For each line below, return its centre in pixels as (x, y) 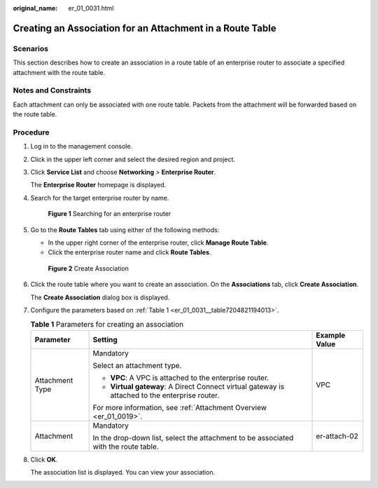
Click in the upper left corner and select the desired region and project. (133, 159)
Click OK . (44, 459)
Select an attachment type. (137, 365)
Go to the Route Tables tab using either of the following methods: (125, 230)
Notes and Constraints (52, 90)
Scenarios (31, 48)
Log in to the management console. (82, 147)
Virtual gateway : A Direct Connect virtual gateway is (197, 386)
